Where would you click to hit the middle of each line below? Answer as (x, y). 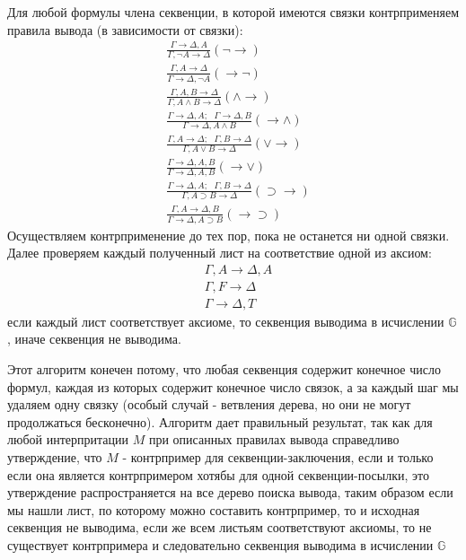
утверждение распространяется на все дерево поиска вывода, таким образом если (230, 492)
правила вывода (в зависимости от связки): (125, 29)
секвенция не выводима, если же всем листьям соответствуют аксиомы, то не (220, 527)
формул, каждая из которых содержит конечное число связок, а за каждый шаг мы (233, 386)
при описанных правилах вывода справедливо (274, 439)
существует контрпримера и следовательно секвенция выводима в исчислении (220, 544)
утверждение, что (55, 457)
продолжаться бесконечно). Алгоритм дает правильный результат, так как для (220, 421)
